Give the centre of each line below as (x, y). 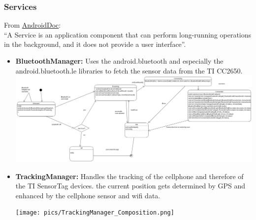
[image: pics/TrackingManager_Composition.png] (95, 213)
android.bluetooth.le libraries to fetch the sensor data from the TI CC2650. (129, 70)
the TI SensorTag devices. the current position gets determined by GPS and (130, 186)
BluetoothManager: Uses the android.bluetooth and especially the (119, 61)
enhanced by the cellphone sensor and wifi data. (88, 195)
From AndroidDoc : (32, 25)
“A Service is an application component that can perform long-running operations (128, 34)
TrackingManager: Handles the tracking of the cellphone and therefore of (129, 176)
